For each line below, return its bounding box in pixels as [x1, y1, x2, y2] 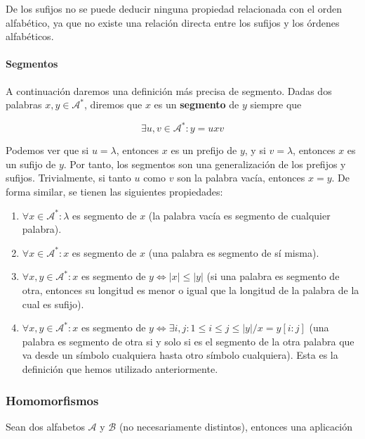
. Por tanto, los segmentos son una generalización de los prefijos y [63, 156, 346, 171]
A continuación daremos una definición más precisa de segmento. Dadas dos [6, 83, 332, 98]
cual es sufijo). [22, 296, 84, 311]
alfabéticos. [6, 29, 54, 44]
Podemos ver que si [6, 143, 89, 158]
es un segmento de [154, 97, 239, 112]
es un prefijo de [171, 143, 237, 158]
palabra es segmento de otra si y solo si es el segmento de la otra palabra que [22, 333, 354, 348]
